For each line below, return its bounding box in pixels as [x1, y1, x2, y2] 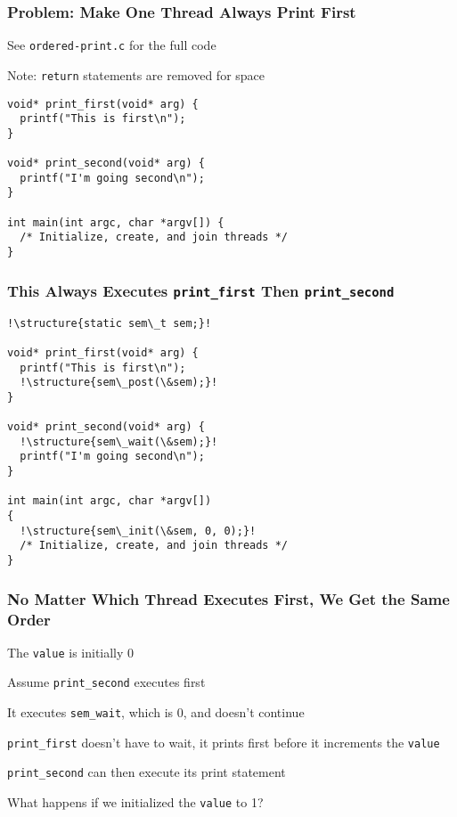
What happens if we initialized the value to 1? [7, 793, 264, 812]
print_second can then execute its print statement [7, 763, 286, 781]
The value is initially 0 [7, 642, 135, 661]
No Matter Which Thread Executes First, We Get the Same [7, 587, 450, 609]
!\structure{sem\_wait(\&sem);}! [20, 435, 218, 448]
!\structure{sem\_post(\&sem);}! [20, 376, 218, 389]
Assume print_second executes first [7, 673, 206, 691]
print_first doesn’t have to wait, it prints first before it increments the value [7, 732, 440, 751]
